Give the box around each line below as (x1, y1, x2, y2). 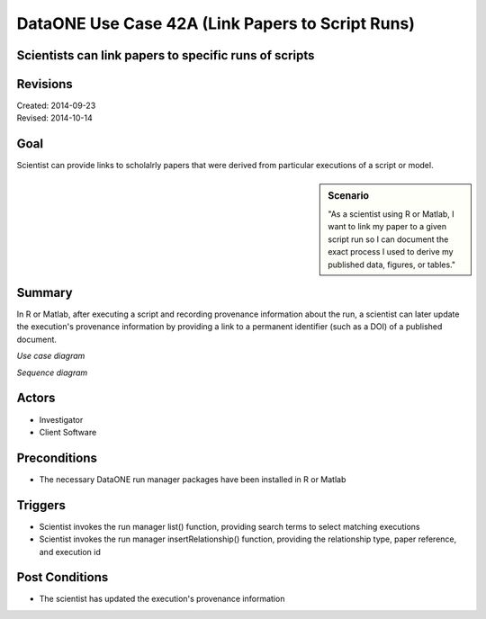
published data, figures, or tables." (328, 259, 456, 270)
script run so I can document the (328, 234, 449, 245)
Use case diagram (16, 351, 85, 362)
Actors (16, 390, 56, 406)
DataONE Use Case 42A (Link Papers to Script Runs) (16, 13, 416, 33)
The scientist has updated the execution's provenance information (39, 594, 285, 605)
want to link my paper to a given (328, 221, 447, 232)
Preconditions (16, 450, 98, 465)
